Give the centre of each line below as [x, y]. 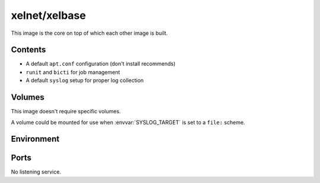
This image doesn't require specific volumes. [66, 112]
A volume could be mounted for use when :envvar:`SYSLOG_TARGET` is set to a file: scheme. [128, 122]
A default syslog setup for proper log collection [85, 80]
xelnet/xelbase [48, 15]
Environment [35, 139]
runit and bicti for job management [73, 72]
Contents [28, 50]
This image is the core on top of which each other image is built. [89, 33]
